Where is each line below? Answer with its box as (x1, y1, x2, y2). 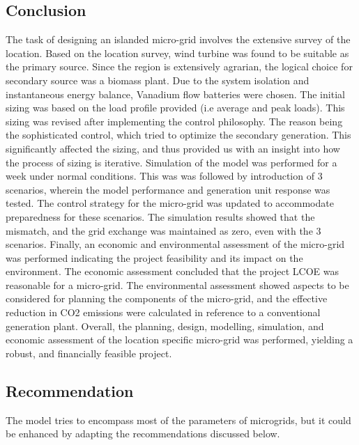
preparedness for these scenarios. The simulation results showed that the (6, 209, 315, 224)
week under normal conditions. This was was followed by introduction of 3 (6, 169, 323, 183)
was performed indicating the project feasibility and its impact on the (6, 250, 303, 265)
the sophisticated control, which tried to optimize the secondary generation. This (6, 127, 351, 142)
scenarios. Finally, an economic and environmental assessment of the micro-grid (6, 237, 345, 251)
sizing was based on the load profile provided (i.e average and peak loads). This (6, 100, 345, 115)
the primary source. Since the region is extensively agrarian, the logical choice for (6, 59, 353, 74)
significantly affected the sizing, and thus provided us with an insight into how (6, 141, 340, 155)
